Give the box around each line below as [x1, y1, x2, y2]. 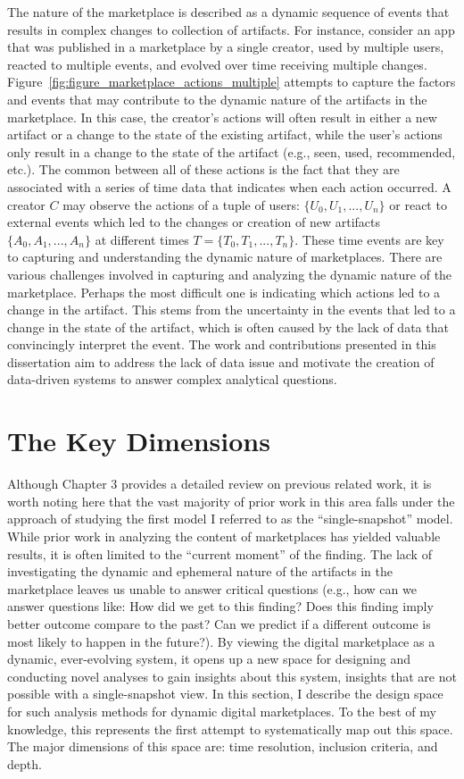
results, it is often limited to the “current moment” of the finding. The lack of [7, 544, 432, 563]
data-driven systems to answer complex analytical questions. [7, 370, 337, 389]
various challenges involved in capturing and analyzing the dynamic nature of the [7, 264, 452, 283]
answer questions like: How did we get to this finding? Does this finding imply [7, 597, 434, 616]
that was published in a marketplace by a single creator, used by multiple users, [7, 38, 444, 56]
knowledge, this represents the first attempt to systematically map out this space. [7, 719, 453, 738]
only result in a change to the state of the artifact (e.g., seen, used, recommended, [7, 142, 456, 161]
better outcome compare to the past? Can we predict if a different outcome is [7, 614, 431, 632]
